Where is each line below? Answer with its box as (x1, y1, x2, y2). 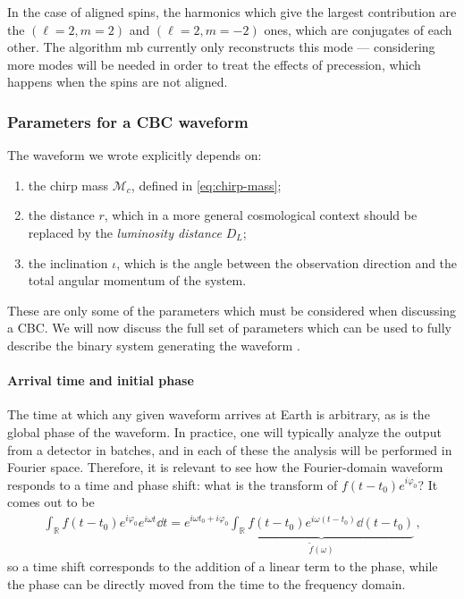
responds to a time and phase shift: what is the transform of (7, 475, 338, 494)
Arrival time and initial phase (7, 371, 194, 390)
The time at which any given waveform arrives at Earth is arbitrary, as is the (7, 405, 430, 424)
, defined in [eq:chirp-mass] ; (131, 175, 282, 194)
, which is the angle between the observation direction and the (116, 253, 458, 272)
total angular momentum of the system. (28, 271, 247, 290)
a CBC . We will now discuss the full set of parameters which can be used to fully (7, 318, 451, 337)
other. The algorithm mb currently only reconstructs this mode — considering (7, 38, 435, 56)
